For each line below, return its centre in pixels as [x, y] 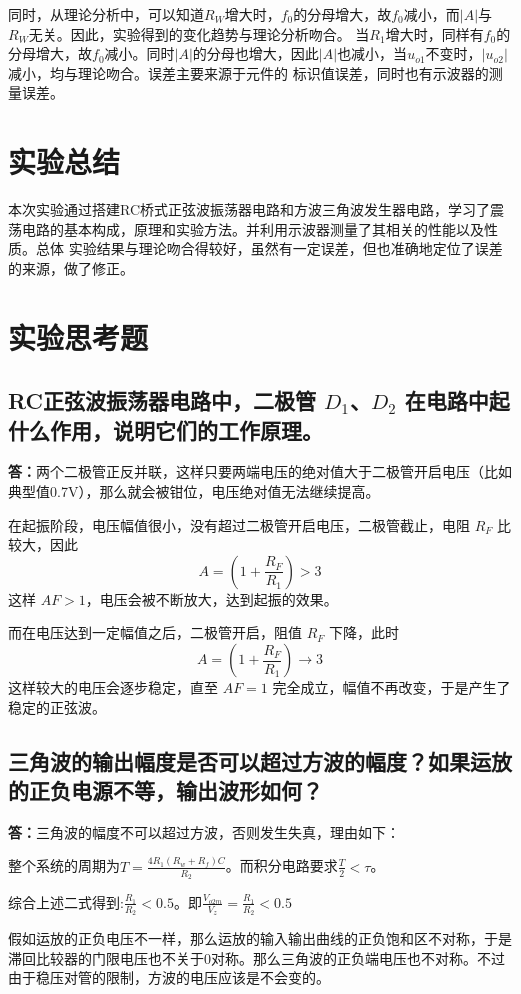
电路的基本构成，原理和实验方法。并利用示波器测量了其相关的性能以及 [252, 228]
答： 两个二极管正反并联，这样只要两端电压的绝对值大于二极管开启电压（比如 [260, 471]
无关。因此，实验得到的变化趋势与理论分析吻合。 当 [199, 33]
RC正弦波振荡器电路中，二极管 [162, 400]
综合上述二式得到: [66, 901]
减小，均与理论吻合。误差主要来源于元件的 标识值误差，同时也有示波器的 [248, 72]
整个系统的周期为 [64, 865]
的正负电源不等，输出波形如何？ [165, 789]
